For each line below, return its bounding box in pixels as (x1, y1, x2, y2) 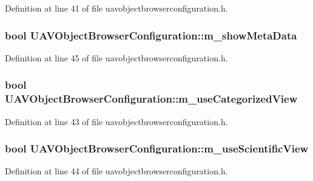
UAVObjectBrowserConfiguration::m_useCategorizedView (5, 91, 298, 106)
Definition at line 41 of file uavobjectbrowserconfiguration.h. (5, 2, 228, 14)
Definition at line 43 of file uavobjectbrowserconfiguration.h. (5, 115, 228, 128)
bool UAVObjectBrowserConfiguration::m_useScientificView (5, 141, 309, 156)
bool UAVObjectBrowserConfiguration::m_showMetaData (5, 27, 297, 43)
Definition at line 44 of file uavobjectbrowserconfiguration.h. (5, 165, 228, 177)
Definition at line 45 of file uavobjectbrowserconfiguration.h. (5, 51, 228, 64)
